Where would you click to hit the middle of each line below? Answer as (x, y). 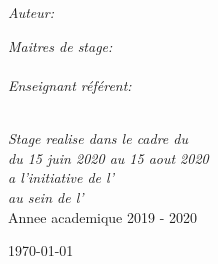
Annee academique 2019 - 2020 (102, 216)
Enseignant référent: (70, 84)
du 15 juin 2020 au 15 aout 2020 (108, 157)
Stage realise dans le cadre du (98, 138)
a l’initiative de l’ (61, 177)
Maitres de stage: (60, 45)
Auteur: (31, 12)
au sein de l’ (46, 196)
